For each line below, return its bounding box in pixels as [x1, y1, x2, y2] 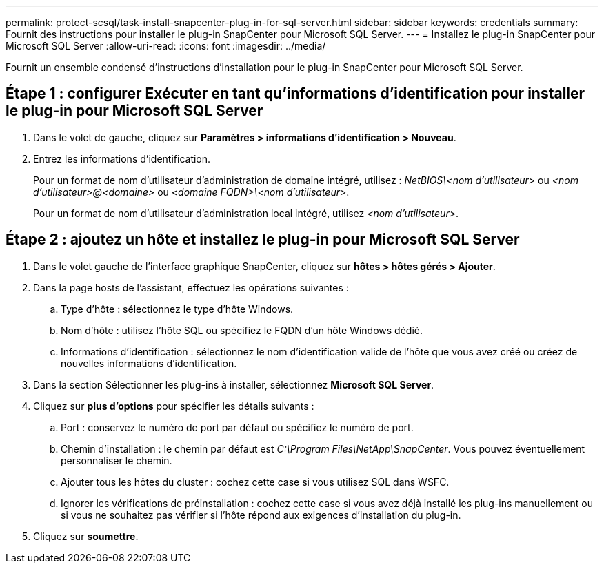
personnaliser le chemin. [61, 454, 172, 466]
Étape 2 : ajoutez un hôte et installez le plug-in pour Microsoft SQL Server [6, 231, 520, 249]
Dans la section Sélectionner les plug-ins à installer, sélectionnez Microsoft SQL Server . [33, 378, 434, 391]
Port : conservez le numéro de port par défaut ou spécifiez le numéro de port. [61, 421, 414, 433]
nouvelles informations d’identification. [61, 357, 237, 369]
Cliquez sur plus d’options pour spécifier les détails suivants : [33, 400, 314, 412]
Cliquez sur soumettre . [33, 530, 139, 542]
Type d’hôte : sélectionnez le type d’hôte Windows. [61, 302, 294, 315]
